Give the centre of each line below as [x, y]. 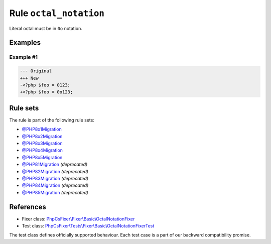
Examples [25, 43]
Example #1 [23, 57]
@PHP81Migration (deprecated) [55, 164]
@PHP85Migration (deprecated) [55, 192]
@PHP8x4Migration [42, 150]
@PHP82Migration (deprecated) [55, 171]
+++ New [29, 78]
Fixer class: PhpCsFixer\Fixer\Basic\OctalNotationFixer [78, 219]
